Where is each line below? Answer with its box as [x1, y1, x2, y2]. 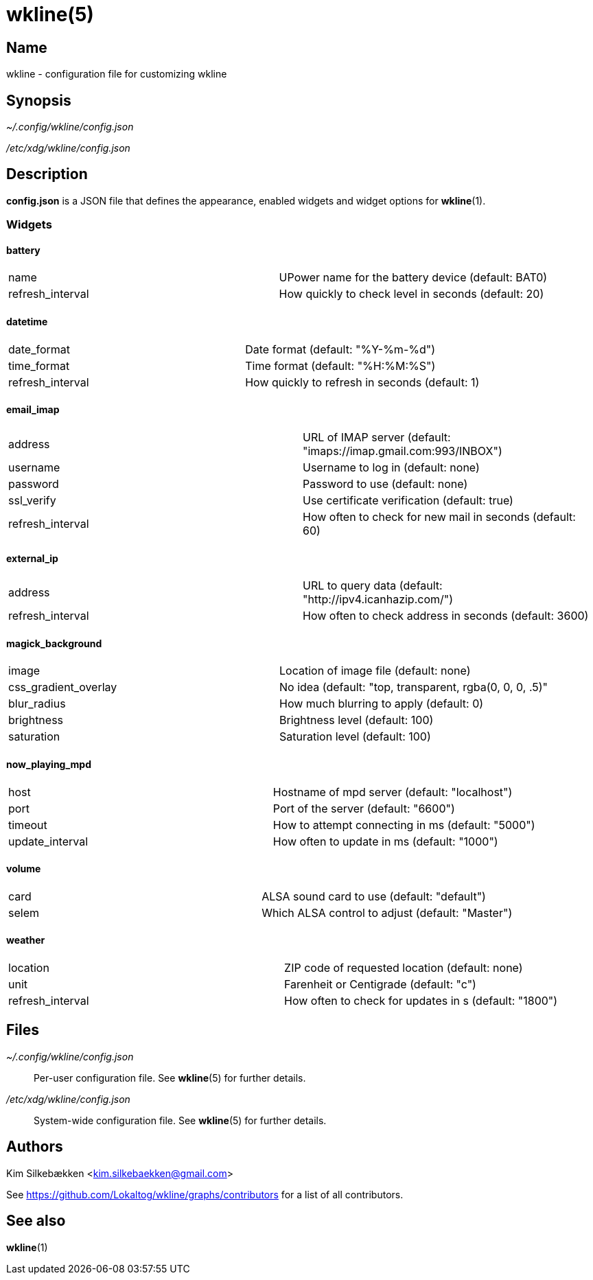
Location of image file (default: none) [279, 664, 471, 678]
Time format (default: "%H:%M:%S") [245, 358, 436, 373]
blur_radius [8, 697, 66, 711]
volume [6, 863, 41, 875]
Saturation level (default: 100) [279, 730, 431, 744]
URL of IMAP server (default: [303, 430, 451, 444]
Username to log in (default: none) [303, 460, 480, 474]
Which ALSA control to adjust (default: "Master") [261, 905, 513, 920]
